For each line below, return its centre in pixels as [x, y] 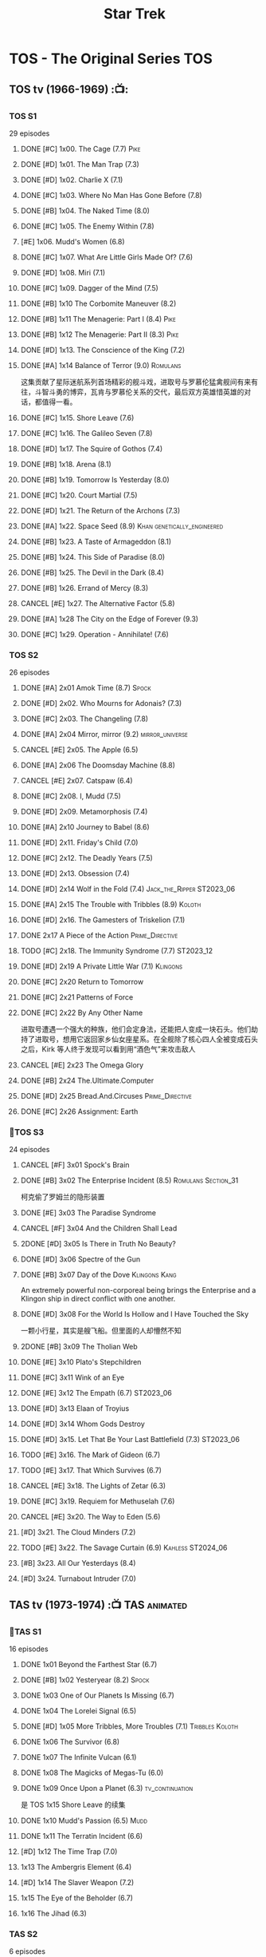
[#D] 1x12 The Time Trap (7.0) [69, 1852]
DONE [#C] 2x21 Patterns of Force [77, 997]
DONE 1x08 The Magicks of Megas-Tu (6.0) [92, 1773]
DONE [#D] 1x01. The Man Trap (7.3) [80, 164]
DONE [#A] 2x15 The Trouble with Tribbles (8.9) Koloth [111, 905]
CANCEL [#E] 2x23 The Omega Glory [82, 1065]
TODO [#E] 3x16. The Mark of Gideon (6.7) [90, 1455]
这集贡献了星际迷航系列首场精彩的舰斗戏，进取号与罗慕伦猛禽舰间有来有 [139, 382]
